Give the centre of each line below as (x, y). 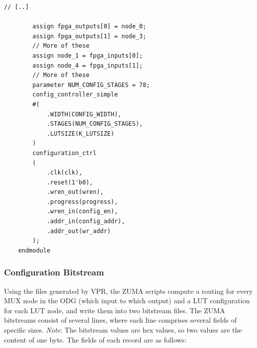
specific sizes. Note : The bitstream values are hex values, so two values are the (123, 330)
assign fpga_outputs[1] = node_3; (89, 36)
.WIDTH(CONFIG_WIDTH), (84, 114)
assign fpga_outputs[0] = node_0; (89, 27)
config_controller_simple (75, 95)
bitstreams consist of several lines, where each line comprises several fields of (120, 320)
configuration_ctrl (65, 153)
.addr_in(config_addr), (86, 221)
